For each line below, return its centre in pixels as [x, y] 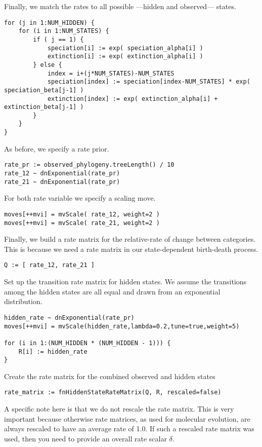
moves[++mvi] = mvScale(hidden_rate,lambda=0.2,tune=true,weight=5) [122, 326]
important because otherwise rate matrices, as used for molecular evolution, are [127, 418]
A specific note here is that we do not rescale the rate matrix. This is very [119, 409]
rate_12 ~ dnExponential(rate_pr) [62, 174]
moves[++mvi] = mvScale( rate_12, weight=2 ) [82, 214]
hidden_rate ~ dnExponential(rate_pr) [69, 318]
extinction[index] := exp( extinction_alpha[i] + [133, 99]
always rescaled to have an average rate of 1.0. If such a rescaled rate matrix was [129, 429]
